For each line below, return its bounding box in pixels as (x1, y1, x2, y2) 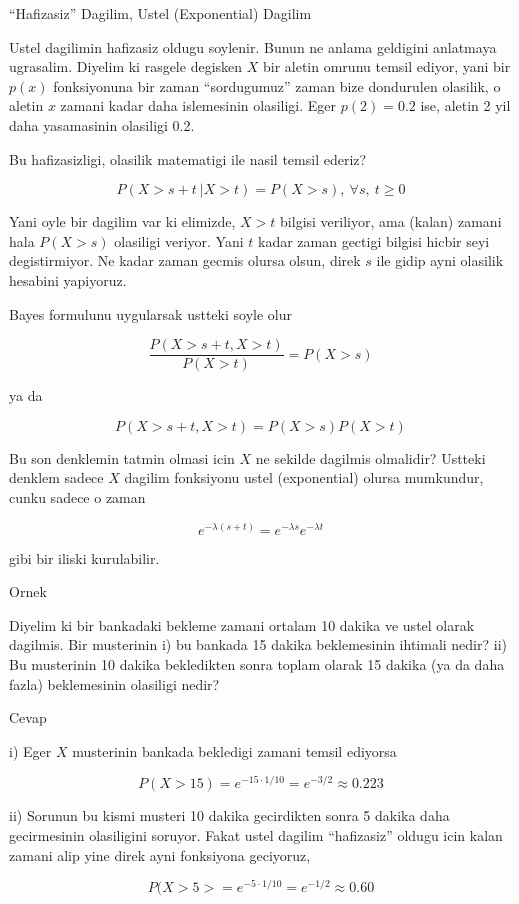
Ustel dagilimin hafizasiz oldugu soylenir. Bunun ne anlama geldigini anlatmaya (9, 36, 497, 57)
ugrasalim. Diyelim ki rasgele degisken (9, 56, 243, 77)
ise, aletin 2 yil (420, 95, 511, 116)
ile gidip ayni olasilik (376, 250, 504, 271)
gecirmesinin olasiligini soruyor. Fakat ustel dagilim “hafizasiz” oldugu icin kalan (9, 825, 503, 845)
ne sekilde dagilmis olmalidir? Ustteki (255, 447, 486, 468)
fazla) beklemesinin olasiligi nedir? (9, 673, 220, 694)
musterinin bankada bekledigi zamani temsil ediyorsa (72, 740, 397, 761)
